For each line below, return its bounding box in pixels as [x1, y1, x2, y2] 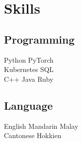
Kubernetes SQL [4, 64, 54, 74]
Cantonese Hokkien [4, 130, 61, 141]
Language [4, 97, 53, 113]
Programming [4, 31, 75, 47]
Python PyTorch [4, 54, 54, 65]
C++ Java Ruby [4, 73, 54, 84]
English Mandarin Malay [4, 120, 79, 131]
